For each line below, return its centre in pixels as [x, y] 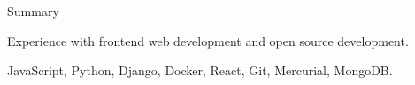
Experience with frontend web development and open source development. [208, 40]
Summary [33, 11]
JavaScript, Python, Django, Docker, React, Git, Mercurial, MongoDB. [200, 70]
